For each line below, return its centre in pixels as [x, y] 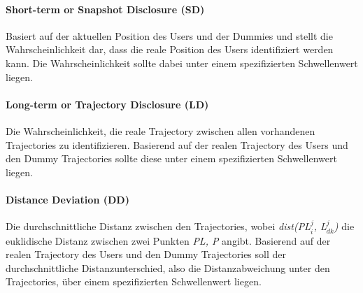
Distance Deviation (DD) [67, 199]
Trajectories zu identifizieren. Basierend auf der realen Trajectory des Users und [177, 144]
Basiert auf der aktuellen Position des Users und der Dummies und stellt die [169, 35]
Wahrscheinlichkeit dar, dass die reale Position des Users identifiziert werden [170, 49]
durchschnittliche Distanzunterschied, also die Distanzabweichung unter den [168, 267]
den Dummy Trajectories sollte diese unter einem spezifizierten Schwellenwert [171, 158]
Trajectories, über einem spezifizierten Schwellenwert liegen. [134, 281]
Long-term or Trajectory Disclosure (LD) [107, 104]
